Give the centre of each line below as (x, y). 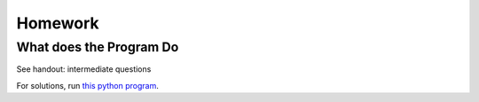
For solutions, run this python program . (87, 85)
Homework (58, 23)
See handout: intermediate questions (84, 69)
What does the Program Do (98, 47)
